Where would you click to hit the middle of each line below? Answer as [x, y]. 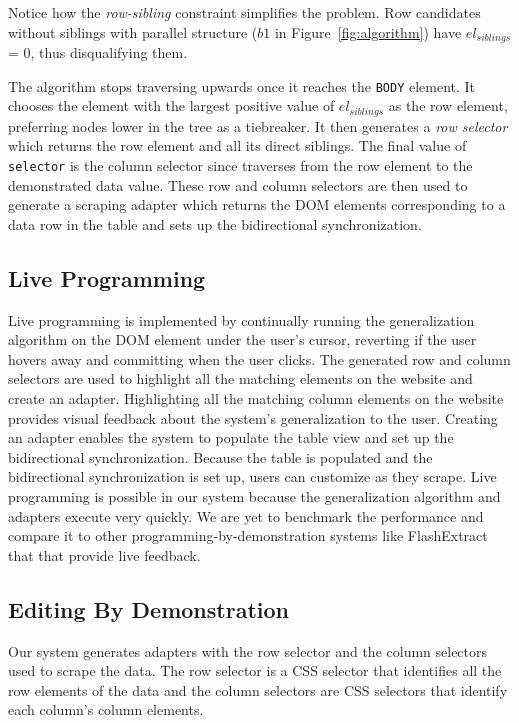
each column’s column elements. [106, 709]
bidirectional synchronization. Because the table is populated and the [220, 456]
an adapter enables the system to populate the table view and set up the [231, 437]
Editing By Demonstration [148, 608]
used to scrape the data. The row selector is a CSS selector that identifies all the [255, 670]
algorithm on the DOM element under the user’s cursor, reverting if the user [242, 339]
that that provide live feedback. [104, 554]
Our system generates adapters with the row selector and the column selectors [248, 650]
